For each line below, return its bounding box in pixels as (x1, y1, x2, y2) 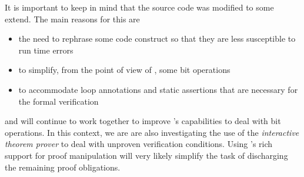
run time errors (18, 44, 74, 56)
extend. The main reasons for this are (5, 12, 140, 25)
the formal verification (18, 95, 99, 107)
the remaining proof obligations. (5, 161, 121, 173)
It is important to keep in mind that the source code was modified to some (5, 1, 274, 13)
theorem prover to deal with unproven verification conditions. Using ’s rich (5, 138, 273, 150)
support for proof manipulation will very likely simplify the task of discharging (5, 149, 288, 161)
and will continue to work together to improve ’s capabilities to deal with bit (5, 115, 281, 127)
